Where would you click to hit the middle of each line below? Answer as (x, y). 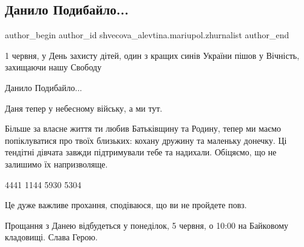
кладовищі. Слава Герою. (51, 237)
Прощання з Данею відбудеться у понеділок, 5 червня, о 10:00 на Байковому (147, 225)
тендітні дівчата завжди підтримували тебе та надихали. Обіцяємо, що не (141, 152)
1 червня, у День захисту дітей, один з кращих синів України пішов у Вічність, (152, 55)
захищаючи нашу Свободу (53, 67)
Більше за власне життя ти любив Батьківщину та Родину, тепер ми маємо (143, 128)
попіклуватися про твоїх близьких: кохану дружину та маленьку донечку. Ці (146, 140)
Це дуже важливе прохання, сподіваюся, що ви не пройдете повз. (126, 205)
